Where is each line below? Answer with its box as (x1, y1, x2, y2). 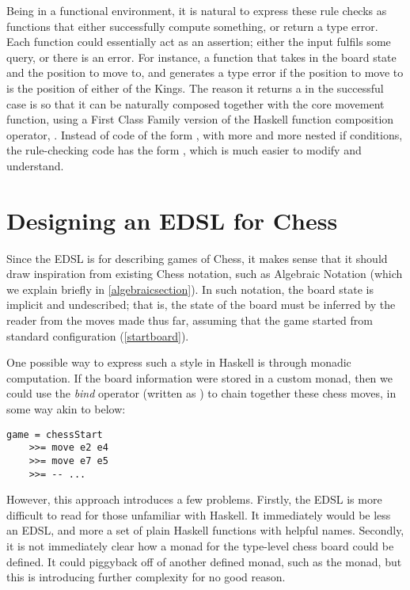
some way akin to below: (6, 401, 126, 417)
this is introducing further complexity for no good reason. (6, 569, 286, 585)
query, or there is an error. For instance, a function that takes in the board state (6, 48, 397, 65)
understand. (6, 157, 64, 173)
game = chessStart (6, 428, 103, 440)
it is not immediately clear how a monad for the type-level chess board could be (6, 538, 394, 554)
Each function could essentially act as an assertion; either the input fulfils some (6, 33, 391, 50)
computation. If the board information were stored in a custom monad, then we (6, 369, 393, 386)
